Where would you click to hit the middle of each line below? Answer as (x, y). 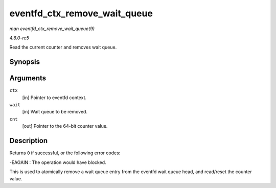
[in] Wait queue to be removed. (55, 112)
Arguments (28, 78)
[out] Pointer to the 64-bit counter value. (65, 126)
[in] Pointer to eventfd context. (54, 98)
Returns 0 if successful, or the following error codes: (65, 153)
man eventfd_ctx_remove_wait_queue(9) (52, 29)
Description (29, 141)
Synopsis (25, 62)
